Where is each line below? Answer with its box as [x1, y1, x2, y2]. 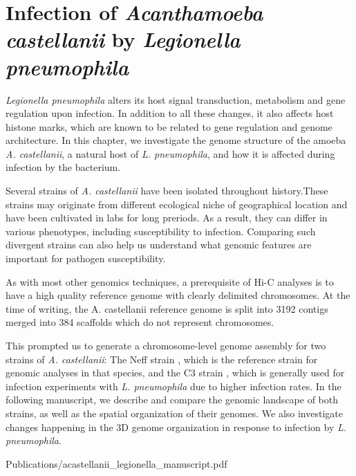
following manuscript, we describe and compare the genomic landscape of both [6, 392, 339, 407]
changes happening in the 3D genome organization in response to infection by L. [6, 419, 347, 434]
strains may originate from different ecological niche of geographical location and [6, 196, 348, 211]
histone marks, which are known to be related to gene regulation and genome [6, 119, 332, 134]
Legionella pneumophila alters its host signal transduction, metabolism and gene [6, 92, 346, 107]
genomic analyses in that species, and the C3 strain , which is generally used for [6, 365, 345, 380]
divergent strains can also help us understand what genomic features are [6, 237, 312, 252]
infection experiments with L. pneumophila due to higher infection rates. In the [6, 378, 341, 393]
